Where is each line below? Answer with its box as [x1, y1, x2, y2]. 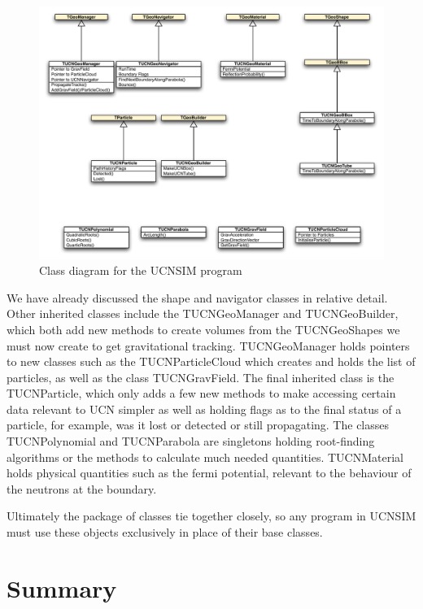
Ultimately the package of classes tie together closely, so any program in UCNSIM [7, 507, 416, 524]
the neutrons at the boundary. [7, 480, 157, 497]
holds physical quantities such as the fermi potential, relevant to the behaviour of [7, 464, 412, 481]
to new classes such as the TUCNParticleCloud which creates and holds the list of [7, 353, 416, 370]
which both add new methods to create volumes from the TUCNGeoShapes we [7, 320, 400, 337]
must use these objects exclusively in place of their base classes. [7, 524, 323, 541]
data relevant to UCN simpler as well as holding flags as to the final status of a [7, 400, 402, 417]
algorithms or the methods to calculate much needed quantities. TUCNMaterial [7, 448, 403, 465]
